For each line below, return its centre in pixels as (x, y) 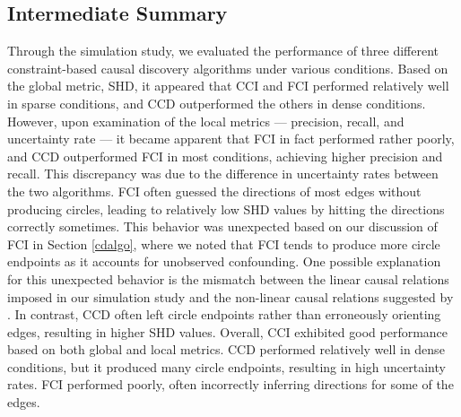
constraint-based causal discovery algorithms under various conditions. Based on (228, 68)
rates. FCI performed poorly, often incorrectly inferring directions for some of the (230, 384)
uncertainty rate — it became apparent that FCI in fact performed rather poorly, (231, 139)
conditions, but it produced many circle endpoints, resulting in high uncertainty (226, 366)
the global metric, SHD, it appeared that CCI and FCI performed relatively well (228, 86)
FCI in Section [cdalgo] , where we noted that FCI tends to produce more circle (224, 243)
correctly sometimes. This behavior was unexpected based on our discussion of (222, 226)
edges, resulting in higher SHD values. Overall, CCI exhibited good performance (228, 331)
